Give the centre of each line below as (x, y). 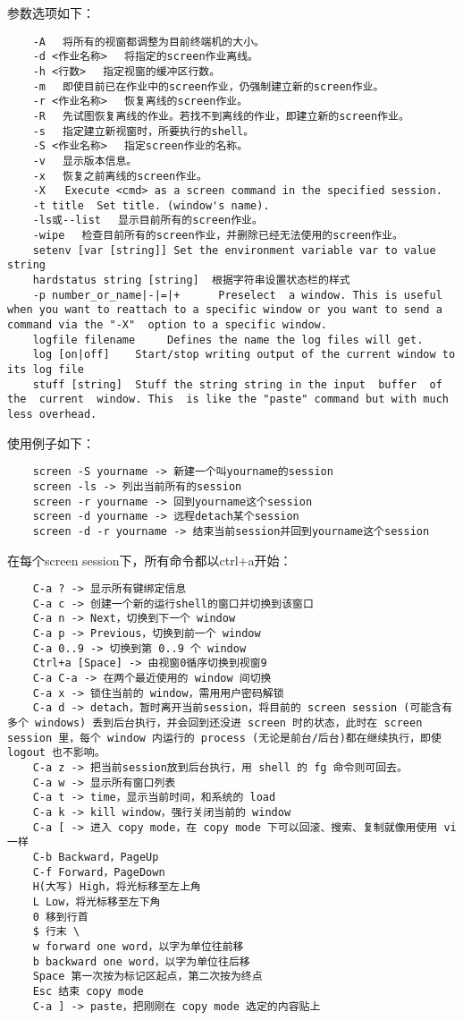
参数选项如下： (51, 13)
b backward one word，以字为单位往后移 (141, 961)
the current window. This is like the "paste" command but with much (228, 399)
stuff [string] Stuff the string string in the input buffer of (237, 384)
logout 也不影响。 (56, 753)
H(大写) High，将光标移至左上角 (117, 887)
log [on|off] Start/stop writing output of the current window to (244, 355)
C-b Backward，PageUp (96, 857)
